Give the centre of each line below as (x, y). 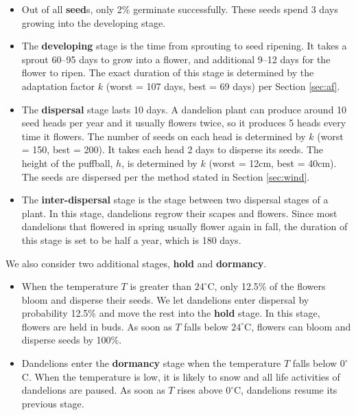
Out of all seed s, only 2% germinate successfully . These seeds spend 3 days (180, 9)
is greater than (161, 286)
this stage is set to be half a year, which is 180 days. (131, 239)
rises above (200, 390)
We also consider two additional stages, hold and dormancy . (136, 263)
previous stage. (53, 403)
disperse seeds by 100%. (72, 340)
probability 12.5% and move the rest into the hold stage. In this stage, (171, 313)
